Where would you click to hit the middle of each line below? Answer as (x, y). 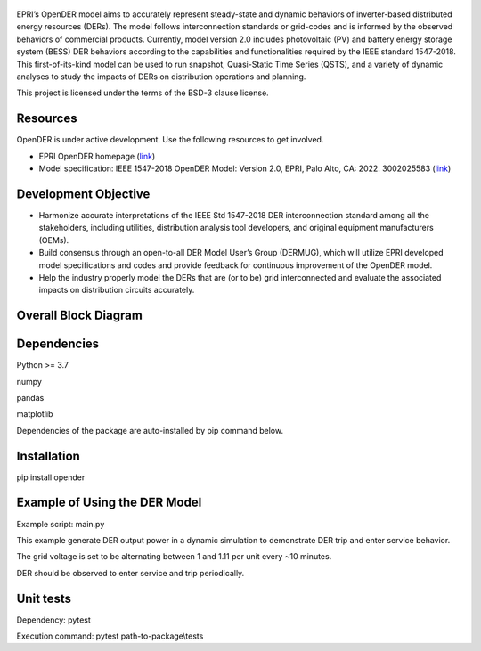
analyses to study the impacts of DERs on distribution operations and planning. (161, 77)
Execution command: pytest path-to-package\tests (110, 636)
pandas (30, 397)
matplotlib (35, 414)
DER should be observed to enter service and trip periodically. (130, 573)
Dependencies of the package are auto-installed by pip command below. (150, 430)
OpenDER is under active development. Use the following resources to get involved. (170, 140)
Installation (48, 456)
